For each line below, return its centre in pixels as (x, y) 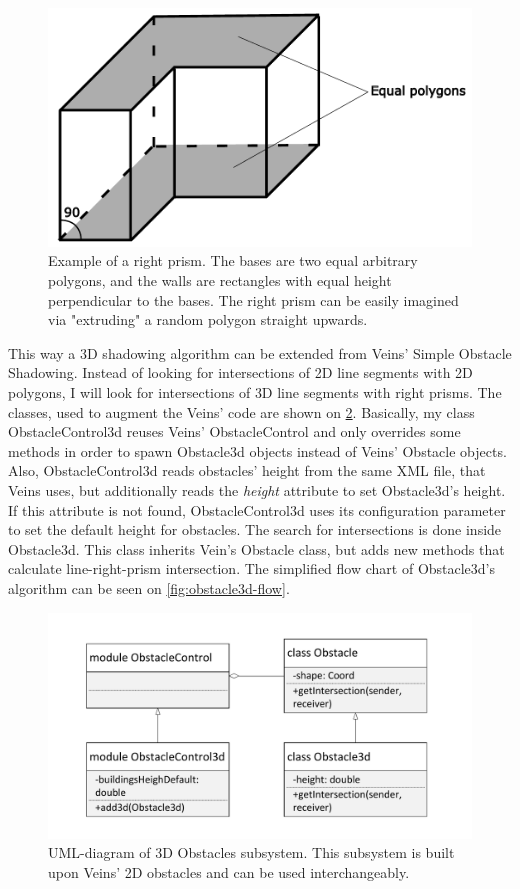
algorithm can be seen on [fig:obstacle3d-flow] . (149, 587)
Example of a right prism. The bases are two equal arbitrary (233, 260)
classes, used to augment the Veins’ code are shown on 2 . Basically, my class (241, 411)
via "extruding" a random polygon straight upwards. (208, 319)
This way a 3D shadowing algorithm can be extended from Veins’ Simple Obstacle (260, 352)
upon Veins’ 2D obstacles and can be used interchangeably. (229, 871)
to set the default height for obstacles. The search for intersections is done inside (255, 529)
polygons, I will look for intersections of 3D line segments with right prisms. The (255, 392)
